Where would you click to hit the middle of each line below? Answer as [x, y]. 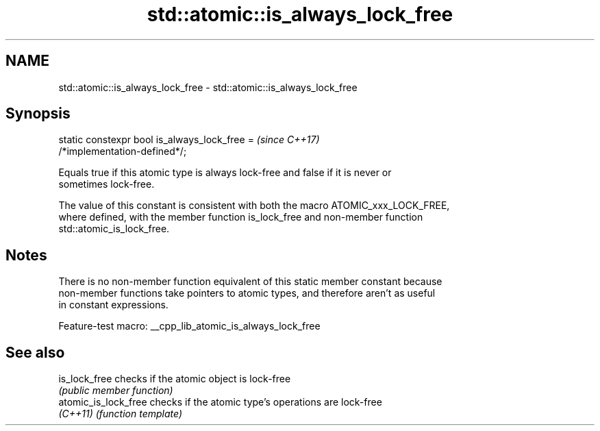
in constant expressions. [113, 305]
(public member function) [116, 391]
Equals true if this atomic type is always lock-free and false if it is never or [225, 173]
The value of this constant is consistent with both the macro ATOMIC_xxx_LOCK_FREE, [254, 206]
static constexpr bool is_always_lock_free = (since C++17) [189, 140]
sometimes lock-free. [107, 184]
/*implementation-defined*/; [123, 151]
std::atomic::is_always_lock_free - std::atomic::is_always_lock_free [208, 87]
